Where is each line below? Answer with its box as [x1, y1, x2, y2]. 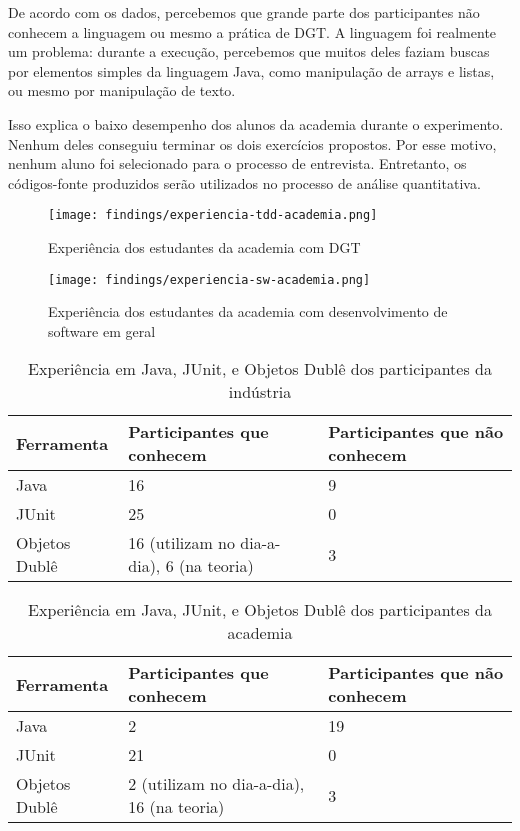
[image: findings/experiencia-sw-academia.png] [48, 272, 371, 287]
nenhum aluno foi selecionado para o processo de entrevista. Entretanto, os [8, 153, 467, 174]
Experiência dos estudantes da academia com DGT [48, 237, 361, 257]
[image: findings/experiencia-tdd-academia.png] [48, 208, 378, 223]
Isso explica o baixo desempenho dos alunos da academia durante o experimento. [8, 113, 504, 134]
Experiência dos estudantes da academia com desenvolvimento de [48, 301, 448, 322]
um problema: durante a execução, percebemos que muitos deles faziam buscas [8, 41, 490, 62]
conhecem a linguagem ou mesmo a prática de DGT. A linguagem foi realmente [8, 21, 497, 42]
